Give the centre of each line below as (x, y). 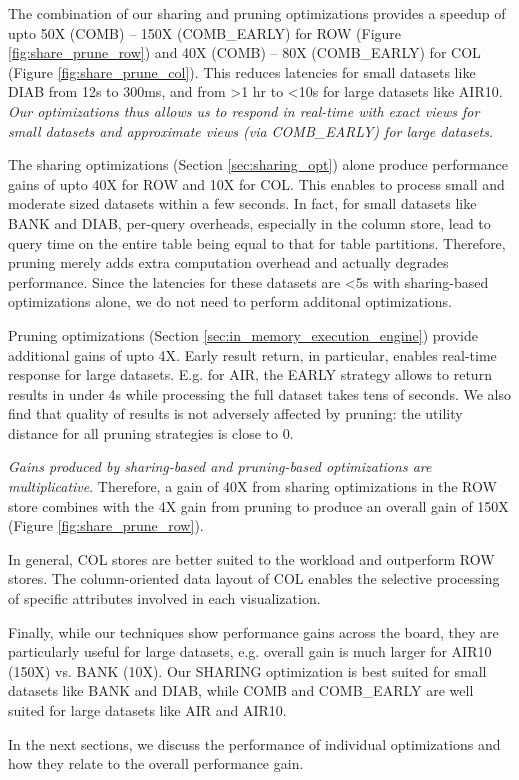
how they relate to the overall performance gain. (156, 763)
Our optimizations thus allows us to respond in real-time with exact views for (244, 110)
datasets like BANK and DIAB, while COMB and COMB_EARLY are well (241, 690)
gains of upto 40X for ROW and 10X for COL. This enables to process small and (256, 183)
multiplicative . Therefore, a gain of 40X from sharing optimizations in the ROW (252, 486)
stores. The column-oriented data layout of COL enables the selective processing (254, 578)
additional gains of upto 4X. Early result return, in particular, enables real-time (252, 354)
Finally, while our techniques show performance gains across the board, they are (253, 631)
